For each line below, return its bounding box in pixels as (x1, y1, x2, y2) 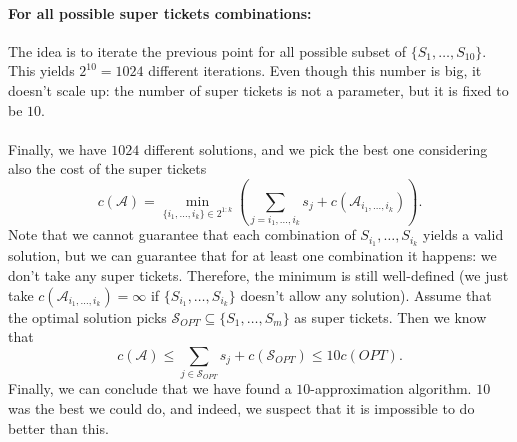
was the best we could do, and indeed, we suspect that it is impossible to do (8, 398, 475, 419)
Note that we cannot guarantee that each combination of (8, 224, 356, 245)
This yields (8, 60, 75, 81)
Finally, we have (8, 138, 107, 159)
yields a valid (422, 224, 504, 245)
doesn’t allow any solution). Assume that (240, 284, 492, 305)
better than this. (8, 417, 109, 438)
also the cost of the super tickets (8, 158, 207, 179)
